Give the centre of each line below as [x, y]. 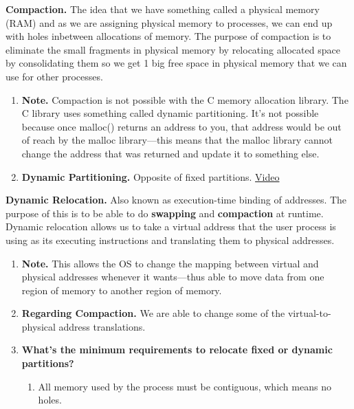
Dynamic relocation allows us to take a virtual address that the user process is [171, 226]
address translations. [102, 326]
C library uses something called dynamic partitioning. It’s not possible [170, 113]
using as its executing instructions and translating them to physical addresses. [170, 240]
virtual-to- [309, 313]
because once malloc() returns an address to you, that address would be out [181, 126]
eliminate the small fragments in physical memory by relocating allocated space [173, 49]
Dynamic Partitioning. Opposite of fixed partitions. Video [151, 176]
